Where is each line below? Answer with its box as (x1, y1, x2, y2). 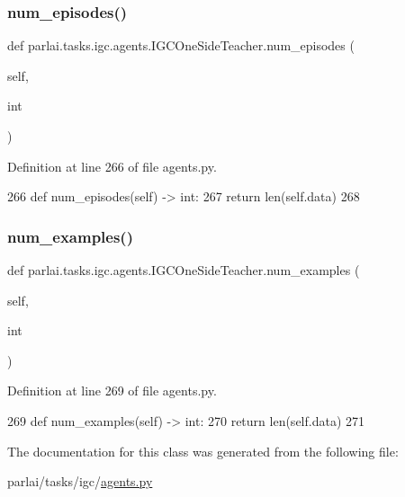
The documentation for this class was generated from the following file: (7, 441, 399, 460)
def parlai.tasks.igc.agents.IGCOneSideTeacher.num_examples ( (7, 261, 360, 279)
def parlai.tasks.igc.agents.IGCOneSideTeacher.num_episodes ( (7, 36, 355, 55)
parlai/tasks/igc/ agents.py (7, 472, 153, 491)
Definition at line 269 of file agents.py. (7, 381, 217, 400)
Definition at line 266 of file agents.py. (7, 156, 217, 175)
